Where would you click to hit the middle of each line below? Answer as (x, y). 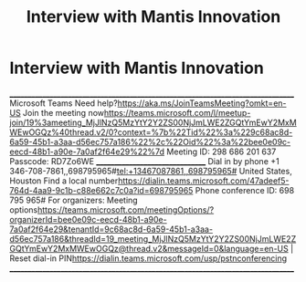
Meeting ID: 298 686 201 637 (222, 151)
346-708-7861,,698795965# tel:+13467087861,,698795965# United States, (151, 171)
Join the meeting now (63, 112)
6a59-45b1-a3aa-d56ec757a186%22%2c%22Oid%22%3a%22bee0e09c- (150, 141)
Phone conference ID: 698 (245, 190)
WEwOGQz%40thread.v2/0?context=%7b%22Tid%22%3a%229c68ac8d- (151, 132)
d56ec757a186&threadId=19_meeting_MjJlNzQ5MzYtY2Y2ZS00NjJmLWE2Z (153, 238)
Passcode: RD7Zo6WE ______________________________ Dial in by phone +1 (145, 161)
